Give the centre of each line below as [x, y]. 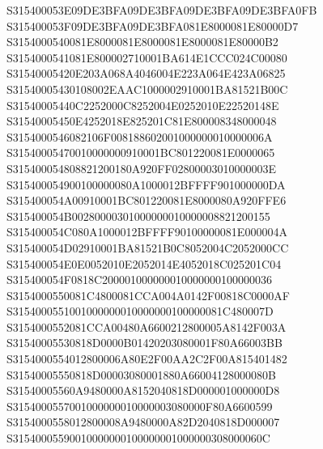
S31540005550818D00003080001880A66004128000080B [141, 374]
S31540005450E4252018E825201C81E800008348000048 [142, 121]
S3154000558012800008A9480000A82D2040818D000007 [143, 422]
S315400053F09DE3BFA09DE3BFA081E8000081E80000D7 [153, 25]
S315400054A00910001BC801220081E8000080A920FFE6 [147, 200]
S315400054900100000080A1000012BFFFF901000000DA [146, 184]
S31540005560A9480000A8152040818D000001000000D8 [143, 390]
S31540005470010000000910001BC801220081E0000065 [141, 152]
